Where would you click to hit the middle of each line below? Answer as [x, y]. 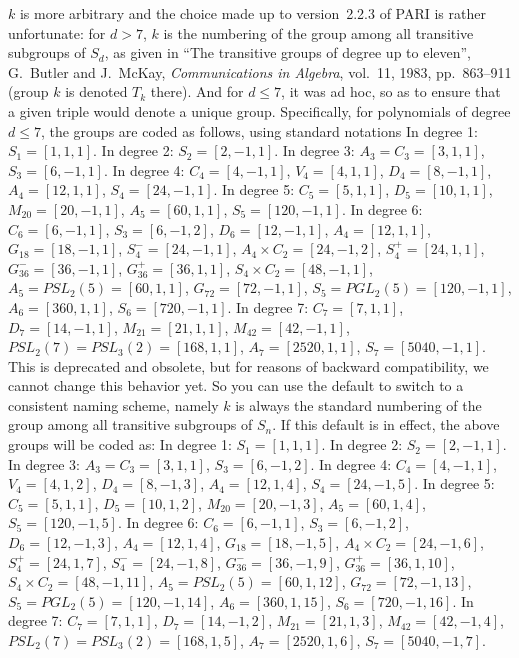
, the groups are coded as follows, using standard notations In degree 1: [259, 130]
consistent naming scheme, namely [113, 404]
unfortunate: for [57, 32]
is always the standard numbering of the [358, 404]
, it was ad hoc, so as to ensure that [391, 91]
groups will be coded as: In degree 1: [120, 444]
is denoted [96, 91]
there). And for [197, 91]
